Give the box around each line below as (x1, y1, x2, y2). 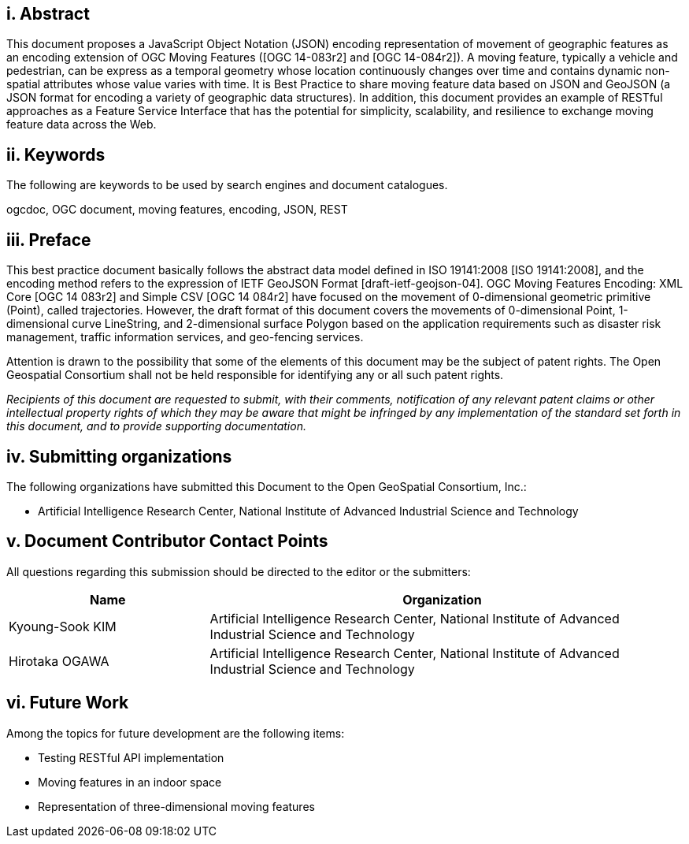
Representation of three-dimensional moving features (38, 799, 315, 813)
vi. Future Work (6, 693, 129, 713)
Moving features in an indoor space (38, 775, 222, 789)
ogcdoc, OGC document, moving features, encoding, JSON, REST (6, 203, 348, 217)
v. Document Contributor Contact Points (6, 531, 328, 552)
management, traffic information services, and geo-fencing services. (6, 330, 364, 344)
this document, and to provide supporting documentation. (6, 419, 306, 433)
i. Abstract (6, 4, 90, 24)
